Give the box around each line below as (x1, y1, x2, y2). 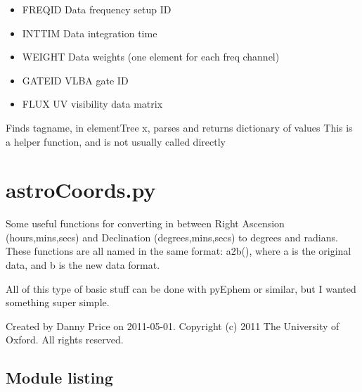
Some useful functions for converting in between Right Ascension (6, 216, 285, 231)
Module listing (6, 367, 113, 388)
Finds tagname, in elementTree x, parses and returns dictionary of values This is (6, 120, 353, 134)
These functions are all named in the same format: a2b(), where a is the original (6, 244, 351, 258)
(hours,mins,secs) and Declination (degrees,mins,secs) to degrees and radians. (6, 229, 338, 244)
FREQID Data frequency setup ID (22, 2, 172, 16)
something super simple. (6, 295, 110, 310)
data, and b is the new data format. (6, 258, 160, 272)
